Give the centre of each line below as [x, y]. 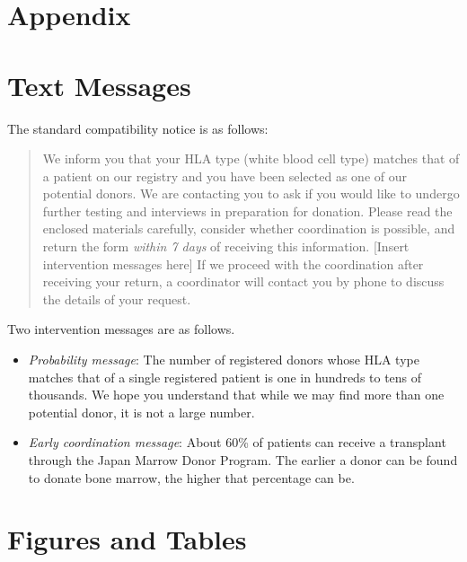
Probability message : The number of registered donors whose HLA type [224, 360]
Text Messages [99, 85]
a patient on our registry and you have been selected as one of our [225, 176]
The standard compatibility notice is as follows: [138, 128]
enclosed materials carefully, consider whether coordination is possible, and [249, 228]
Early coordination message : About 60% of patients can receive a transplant [237, 442]
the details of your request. [117, 299]
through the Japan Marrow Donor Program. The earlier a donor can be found [243, 460]
